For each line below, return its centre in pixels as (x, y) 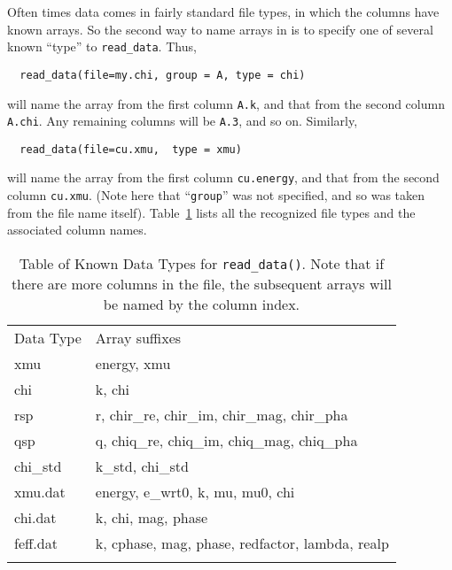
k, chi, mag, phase (152, 517)
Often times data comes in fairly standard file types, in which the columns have (223, 12)
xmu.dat (40, 491)
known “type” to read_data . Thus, (102, 46)
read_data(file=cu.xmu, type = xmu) (131, 149)
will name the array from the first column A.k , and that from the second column (226, 103)
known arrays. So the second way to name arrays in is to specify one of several (220, 29)
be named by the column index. (202, 304)
